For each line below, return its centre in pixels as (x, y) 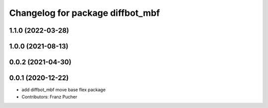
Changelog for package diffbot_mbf (85, 13)
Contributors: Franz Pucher (49, 97)
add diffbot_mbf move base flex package (64, 90)
